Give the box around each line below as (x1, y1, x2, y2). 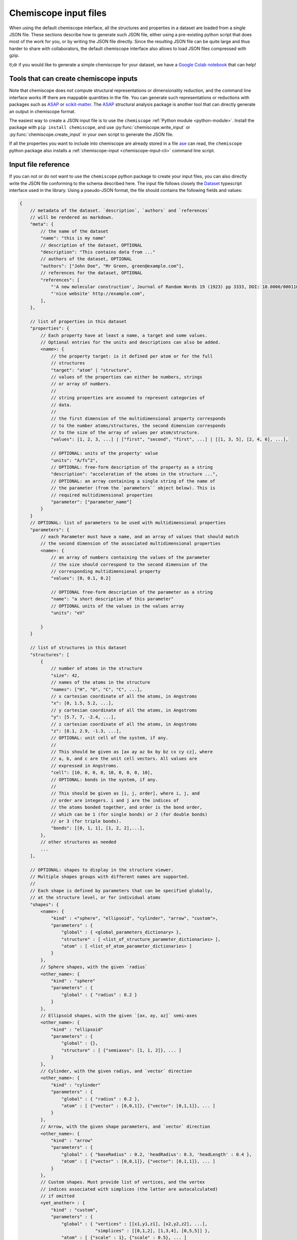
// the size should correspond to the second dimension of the (50, 561, 208, 567)
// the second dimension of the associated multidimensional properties (40, 541, 221, 547)
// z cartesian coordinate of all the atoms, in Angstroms (50, 721, 198, 727)
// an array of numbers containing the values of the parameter (50, 555, 210, 560)
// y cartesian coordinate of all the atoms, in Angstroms (50, 707, 198, 713)
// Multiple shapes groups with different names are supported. (30, 874, 190, 880)
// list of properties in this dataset (30, 318, 127, 324)
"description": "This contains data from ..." (40, 249, 155, 255)
